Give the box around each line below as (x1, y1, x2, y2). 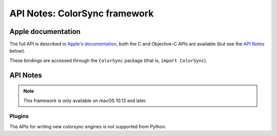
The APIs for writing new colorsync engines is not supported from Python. (9, 123, 167, 129)
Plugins (9, 113, 29, 120)
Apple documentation (9, 27, 81, 36)
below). (9, 48, 26, 54)
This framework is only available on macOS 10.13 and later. (23, 98, 147, 104)
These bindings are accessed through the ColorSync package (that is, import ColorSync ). (9, 57, 207, 64)
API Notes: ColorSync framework (9, 8, 154, 19)
